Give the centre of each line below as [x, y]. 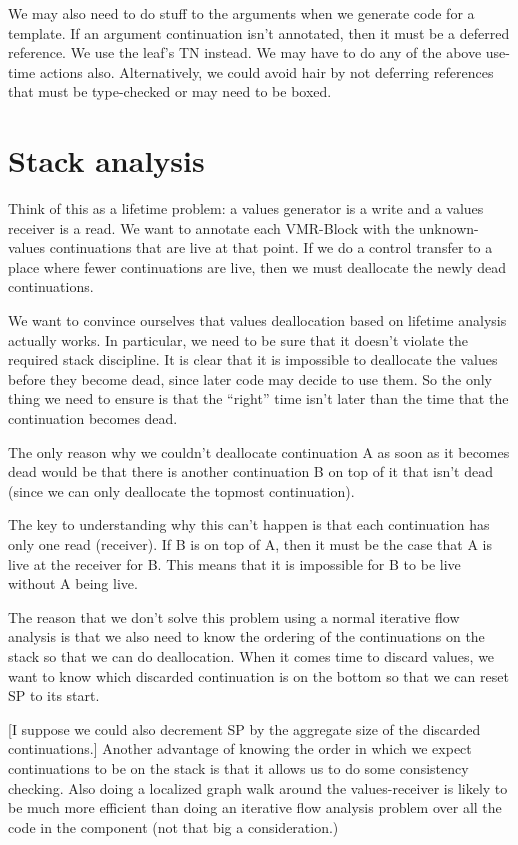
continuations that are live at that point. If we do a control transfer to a [271, 247]
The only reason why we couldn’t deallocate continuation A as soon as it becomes [259, 451]
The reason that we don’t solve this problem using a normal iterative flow [234, 616]
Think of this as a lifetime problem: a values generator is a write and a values [246, 208]
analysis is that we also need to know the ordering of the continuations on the [246, 636]
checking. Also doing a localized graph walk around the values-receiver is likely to [258, 787]
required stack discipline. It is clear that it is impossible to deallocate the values [253, 359]
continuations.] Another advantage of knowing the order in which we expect [240, 748]
